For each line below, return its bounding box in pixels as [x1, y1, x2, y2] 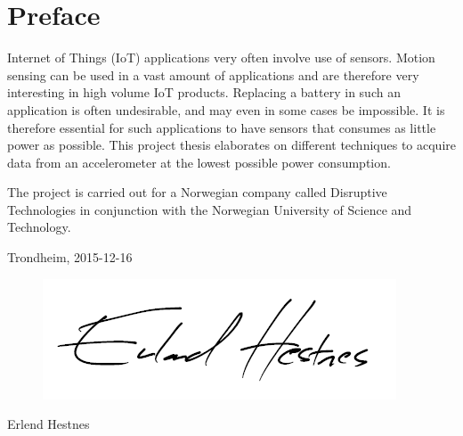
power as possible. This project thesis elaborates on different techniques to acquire [7, 136, 456, 154]
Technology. [7, 218, 71, 236]
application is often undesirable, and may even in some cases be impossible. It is [7, 100, 445, 119]
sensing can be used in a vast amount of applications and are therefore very [7, 65, 419, 84]
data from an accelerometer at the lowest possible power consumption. [7, 152, 391, 171]
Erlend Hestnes [7, 415, 90, 433]
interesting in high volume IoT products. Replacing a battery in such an [7, 83, 401, 102]
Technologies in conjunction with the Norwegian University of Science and [7, 200, 412, 218]
